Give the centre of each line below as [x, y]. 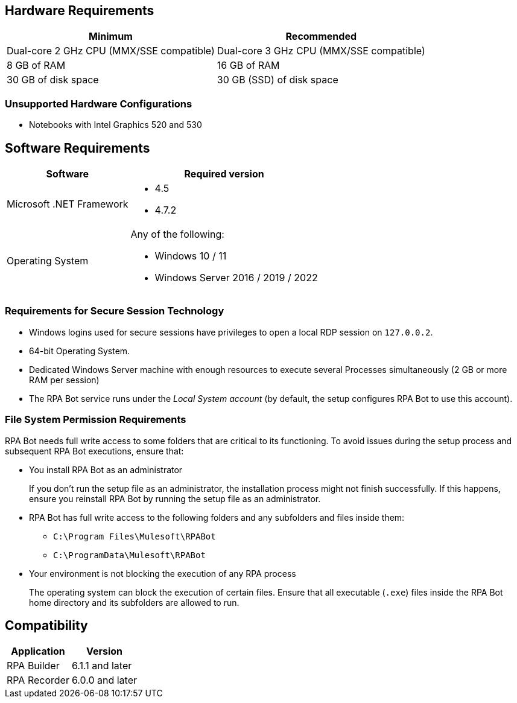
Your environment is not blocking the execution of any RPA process [163, 573]
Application [38, 651]
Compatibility [46, 625]
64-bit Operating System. [80, 351]
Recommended [321, 37]
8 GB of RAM [36, 65]
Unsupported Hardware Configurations [99, 103]
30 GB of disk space [53, 80]
